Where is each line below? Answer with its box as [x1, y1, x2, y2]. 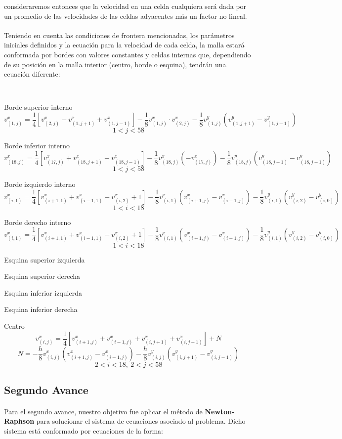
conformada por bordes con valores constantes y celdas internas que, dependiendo [4, 49, 251, 59]
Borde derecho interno [4, 217, 71, 227]
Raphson [4, 416, 35, 426]
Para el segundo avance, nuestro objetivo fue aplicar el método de [4, 406, 203, 416]
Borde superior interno [4, 102, 73, 112]
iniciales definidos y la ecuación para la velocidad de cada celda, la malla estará [4, 40, 245, 50]
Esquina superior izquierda [4, 254, 85, 264]
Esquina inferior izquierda [4, 287, 82, 298]
